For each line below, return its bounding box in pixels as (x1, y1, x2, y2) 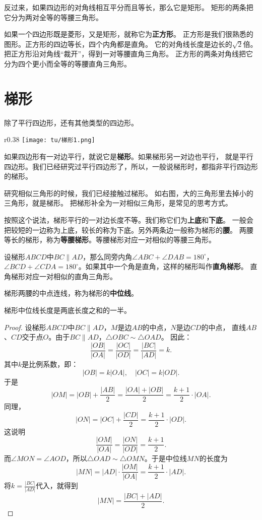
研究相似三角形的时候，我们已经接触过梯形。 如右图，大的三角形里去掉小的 (4, 187, 253, 198)
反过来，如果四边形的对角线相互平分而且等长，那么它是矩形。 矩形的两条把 (4, 2, 253, 12)
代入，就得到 (35, 480, 78, 491)
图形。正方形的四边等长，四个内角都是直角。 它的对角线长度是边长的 (4, 38, 232, 49)
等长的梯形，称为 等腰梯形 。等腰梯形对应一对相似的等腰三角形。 (4, 234, 216, 245)
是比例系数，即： (22, 358, 79, 369)
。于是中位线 (144, 453, 187, 464)
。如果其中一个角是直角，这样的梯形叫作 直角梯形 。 (78, 261, 248, 272)
